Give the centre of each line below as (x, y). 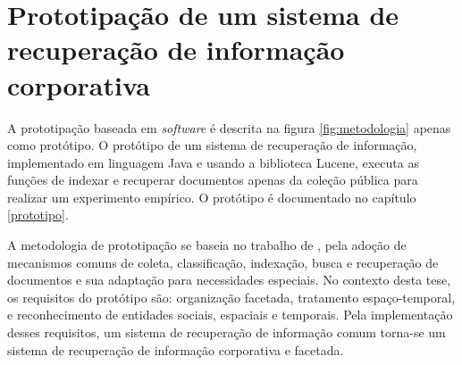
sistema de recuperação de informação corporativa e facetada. (176, 349)
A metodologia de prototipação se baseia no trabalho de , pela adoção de (207, 245)
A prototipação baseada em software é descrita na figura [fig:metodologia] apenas (229, 127)
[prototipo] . (38, 215)
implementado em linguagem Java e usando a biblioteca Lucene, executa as (213, 162)
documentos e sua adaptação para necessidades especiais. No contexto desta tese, (229, 280)
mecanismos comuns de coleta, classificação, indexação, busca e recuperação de (223, 262)
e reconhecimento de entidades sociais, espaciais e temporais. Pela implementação (230, 315)
